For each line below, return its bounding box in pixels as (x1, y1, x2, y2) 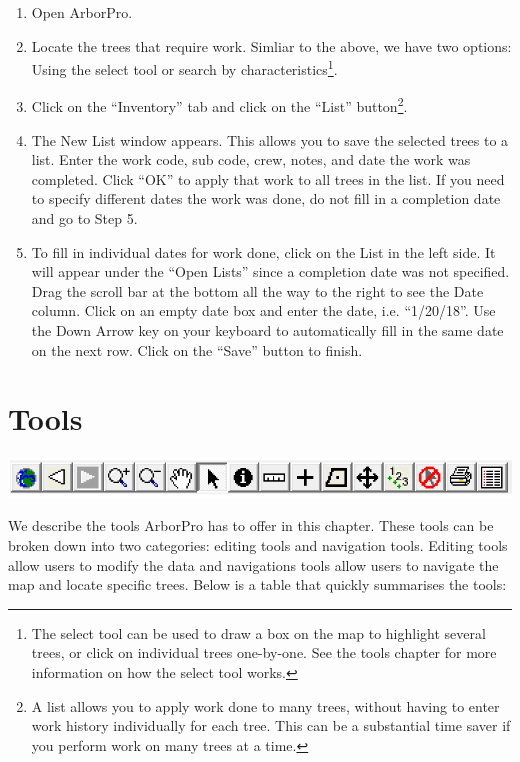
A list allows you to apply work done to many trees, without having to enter (31, 695, 500, 716)
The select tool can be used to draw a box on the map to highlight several (31, 622, 486, 643)
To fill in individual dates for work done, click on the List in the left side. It (31, 241, 496, 262)
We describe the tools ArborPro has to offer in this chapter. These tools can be (8, 515, 494, 536)
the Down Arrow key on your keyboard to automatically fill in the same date (31, 320, 504, 341)
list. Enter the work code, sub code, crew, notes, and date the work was (31, 149, 471, 170)
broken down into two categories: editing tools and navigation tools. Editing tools (8, 535, 508, 556)
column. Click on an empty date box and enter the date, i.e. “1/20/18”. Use (31, 300, 496, 321)
